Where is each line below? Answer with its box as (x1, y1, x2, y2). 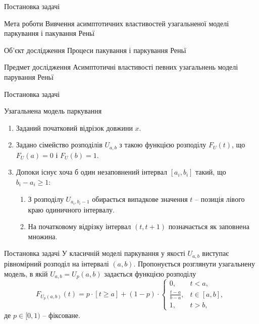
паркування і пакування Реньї (4, 28, 95, 38)
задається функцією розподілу (104, 268, 196, 279)
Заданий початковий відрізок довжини (16, 122, 133, 133)
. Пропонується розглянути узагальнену (133, 258, 255, 268)
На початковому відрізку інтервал (28, 221, 131, 232)
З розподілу (28, 193, 64, 204)
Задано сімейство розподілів (16, 139, 102, 150)
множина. (28, 231, 58, 241)
